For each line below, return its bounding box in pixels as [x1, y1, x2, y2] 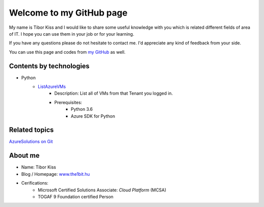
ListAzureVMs [38, 83, 66, 90]
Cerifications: [21, 180, 48, 186]
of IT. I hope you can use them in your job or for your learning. [9, 31, 134, 37]
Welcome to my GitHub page [9, 7, 128, 18]
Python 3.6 [71, 106, 93, 112]
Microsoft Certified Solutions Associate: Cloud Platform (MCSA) [38, 187, 166, 193]
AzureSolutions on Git [9, 139, 53, 145]
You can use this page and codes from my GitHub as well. [9, 49, 126, 55]
